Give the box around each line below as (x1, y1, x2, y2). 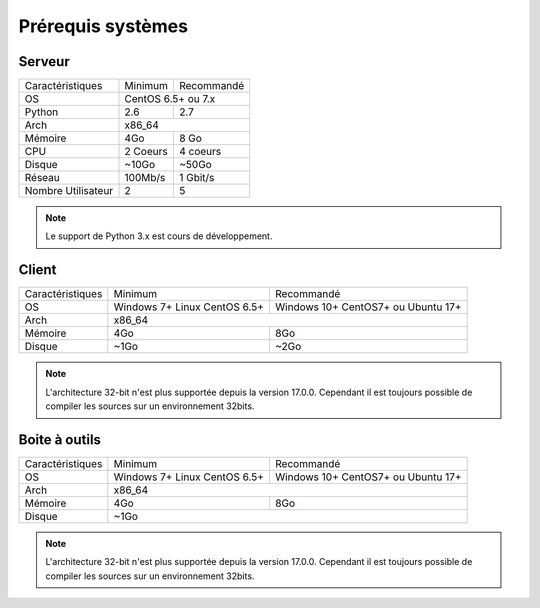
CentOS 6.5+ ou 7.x (124, 92, 216, 106)
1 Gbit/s (178, 171, 215, 185)
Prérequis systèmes (18, 15, 189, 37)
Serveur (18, 53, 70, 70)
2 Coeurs (124, 145, 169, 159)
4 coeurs (178, 145, 222, 159)
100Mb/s (124, 171, 166, 185)
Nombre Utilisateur (24, 184, 114, 198)
